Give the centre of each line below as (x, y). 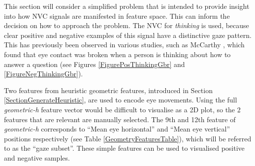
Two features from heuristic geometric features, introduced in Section (108, 90)
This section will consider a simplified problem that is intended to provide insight (127, 6)
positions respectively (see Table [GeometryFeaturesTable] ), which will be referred (128, 138)
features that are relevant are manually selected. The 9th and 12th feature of (120, 119)
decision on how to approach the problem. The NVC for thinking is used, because (127, 25)
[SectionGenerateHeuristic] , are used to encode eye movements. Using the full (121, 100)
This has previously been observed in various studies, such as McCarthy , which (124, 45)
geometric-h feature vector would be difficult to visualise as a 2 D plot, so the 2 (122, 109)
